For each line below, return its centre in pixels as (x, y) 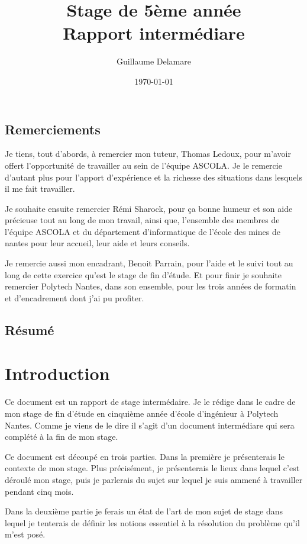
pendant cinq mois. (39, 491)
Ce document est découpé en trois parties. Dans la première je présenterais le (145, 456)
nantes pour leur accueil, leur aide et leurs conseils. (97, 243)
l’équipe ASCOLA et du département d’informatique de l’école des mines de (143, 231)
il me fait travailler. (40, 189)
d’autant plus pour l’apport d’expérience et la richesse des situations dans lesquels (153, 177)
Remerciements (53, 129)
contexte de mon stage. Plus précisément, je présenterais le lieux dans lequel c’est (152, 468)
